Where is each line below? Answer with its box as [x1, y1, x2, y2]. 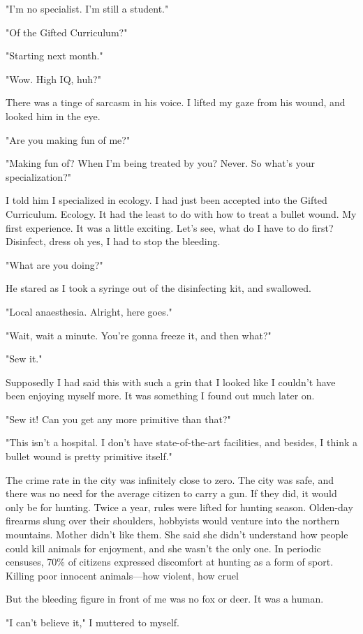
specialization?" [6, 169, 71, 184]
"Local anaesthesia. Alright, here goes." [6, 304, 172, 318]
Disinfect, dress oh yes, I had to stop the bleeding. [6, 234, 221, 249]
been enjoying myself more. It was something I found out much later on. [6, 388, 315, 403]
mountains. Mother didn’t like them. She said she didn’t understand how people [6, 527, 348, 542]
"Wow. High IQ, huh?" [6, 71, 101, 86]
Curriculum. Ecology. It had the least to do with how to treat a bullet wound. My [6, 206, 357, 221]
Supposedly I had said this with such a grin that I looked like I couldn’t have [6, 374, 336, 389]
